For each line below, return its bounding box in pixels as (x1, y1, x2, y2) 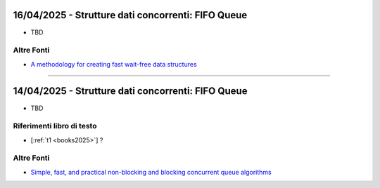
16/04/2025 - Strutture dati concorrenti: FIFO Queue (13, 9, 248, 21)
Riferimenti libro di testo (13, 121, 97, 131)
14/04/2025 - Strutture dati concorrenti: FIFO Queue (13, 85, 248, 98)
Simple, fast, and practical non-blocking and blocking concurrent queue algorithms (30, 168, 272, 176)
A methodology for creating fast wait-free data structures (30, 60, 197, 68)
